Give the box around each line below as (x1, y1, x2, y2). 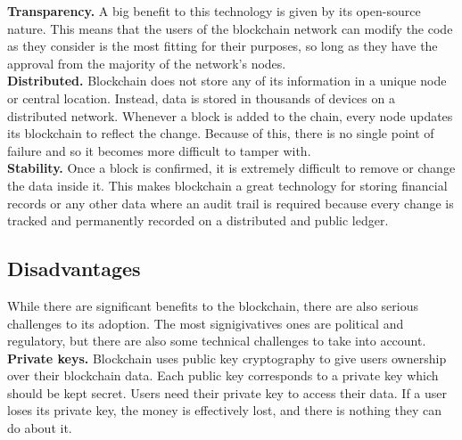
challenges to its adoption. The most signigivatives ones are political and (7, 314, 404, 332)
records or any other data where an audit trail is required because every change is (7, 193, 454, 212)
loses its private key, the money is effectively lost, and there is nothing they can (7, 401, 441, 420)
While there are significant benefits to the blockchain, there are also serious (7, 296, 419, 314)
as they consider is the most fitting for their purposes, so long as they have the (7, 37, 438, 55)
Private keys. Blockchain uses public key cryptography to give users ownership (7, 348, 447, 367)
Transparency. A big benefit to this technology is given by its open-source (7, 2, 421, 20)
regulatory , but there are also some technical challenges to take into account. (7, 331, 426, 350)
